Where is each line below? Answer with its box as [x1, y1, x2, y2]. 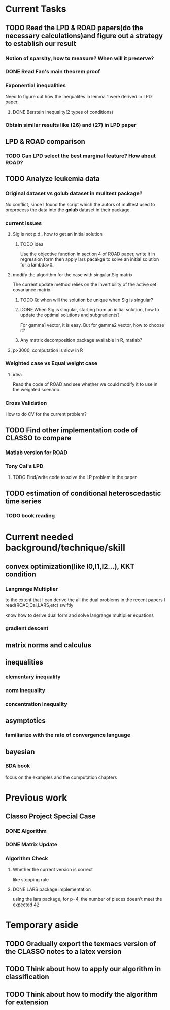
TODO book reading [5, 512, 55, 519]
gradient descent [5, 625, 49, 632]
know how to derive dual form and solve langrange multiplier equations [5, 612, 154, 618]
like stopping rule [12, 876, 49, 882]
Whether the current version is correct [12, 866, 93, 872]
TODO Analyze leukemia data [5, 174, 100, 183]
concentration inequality [5, 700, 67, 707]
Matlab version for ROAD [5, 449, 67, 456]
